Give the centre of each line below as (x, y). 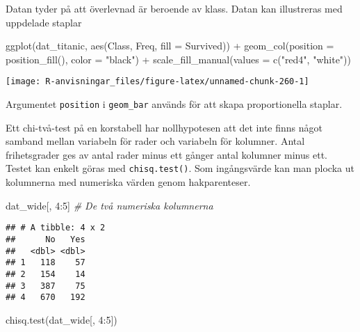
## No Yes (46, 239)
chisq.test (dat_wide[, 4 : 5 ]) (62, 319)
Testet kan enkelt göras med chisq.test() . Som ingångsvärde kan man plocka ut (180, 168)
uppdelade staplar (44, 22)
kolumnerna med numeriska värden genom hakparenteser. (128, 182)
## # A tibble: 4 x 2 (56, 228)
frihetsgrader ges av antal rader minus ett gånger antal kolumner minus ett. (166, 154)
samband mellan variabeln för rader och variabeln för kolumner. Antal (155, 141)
